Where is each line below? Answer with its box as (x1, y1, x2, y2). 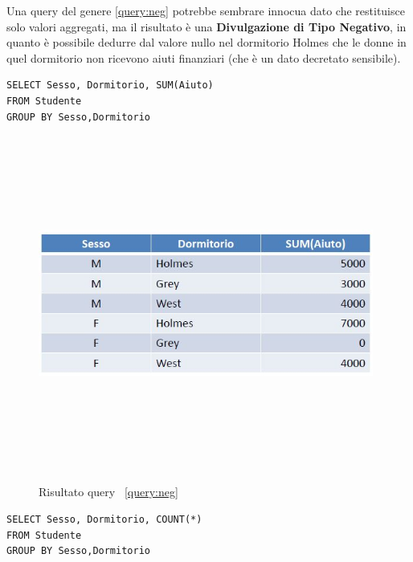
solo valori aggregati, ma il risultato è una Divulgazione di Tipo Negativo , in (6, 18, 407, 35)
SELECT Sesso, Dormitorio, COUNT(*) (6, 514, 202, 526)
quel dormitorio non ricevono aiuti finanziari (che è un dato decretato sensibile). (6, 49, 401, 66)
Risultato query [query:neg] (39, 483, 178, 500)
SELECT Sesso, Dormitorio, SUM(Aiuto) (6, 79, 214, 92)
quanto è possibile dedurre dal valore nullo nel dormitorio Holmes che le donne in (6, 34, 407, 51)
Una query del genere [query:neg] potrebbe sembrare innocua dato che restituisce (6, 2, 405, 18)
